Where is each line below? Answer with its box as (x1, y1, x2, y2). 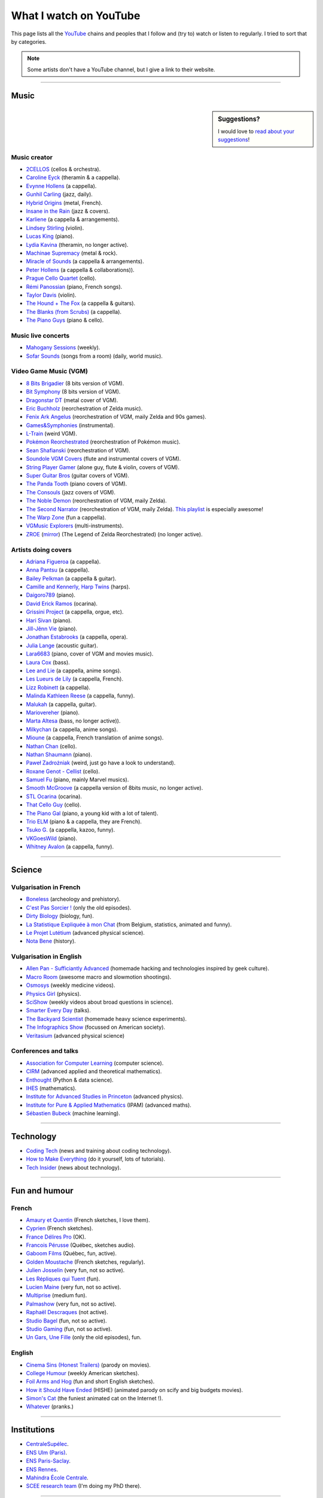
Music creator (11, 153, 53, 161)
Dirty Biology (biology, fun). (26, 913, 94, 920)
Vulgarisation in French (11, 883, 81, 891)
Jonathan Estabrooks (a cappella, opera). (26, 633, 128, 641)
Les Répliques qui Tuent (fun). (26, 1275, 100, 1282)
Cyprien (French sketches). (26, 1225, 93, 1232)
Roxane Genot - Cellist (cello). (26, 768, 100, 775)
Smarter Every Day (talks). (26, 1007, 91, 1014)
